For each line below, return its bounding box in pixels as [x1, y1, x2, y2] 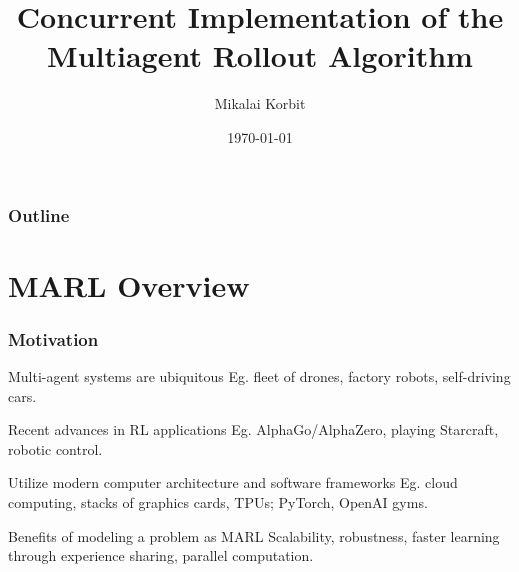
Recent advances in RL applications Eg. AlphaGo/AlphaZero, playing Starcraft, [8, 419, 499, 440]
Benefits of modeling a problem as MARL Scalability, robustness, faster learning [8, 525, 500, 546]
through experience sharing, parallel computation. [8, 545, 314, 566]
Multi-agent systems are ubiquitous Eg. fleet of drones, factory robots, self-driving [8, 366, 511, 387]
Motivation [8, 326, 99, 351]
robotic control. [8, 438, 103, 459]
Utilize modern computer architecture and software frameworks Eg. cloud [8, 472, 458, 493]
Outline [8, 202, 70, 227]
